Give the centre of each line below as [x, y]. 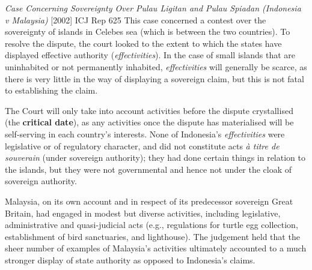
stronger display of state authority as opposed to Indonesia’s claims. [130, 259]
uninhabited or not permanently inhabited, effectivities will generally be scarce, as [156, 66]
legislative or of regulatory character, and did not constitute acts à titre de [142, 145]
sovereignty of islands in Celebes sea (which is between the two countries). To [148, 31]
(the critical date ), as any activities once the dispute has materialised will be [149, 122]
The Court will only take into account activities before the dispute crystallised [149, 110]
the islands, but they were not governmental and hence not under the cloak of [148, 169]
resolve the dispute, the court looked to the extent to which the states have [143, 43]
